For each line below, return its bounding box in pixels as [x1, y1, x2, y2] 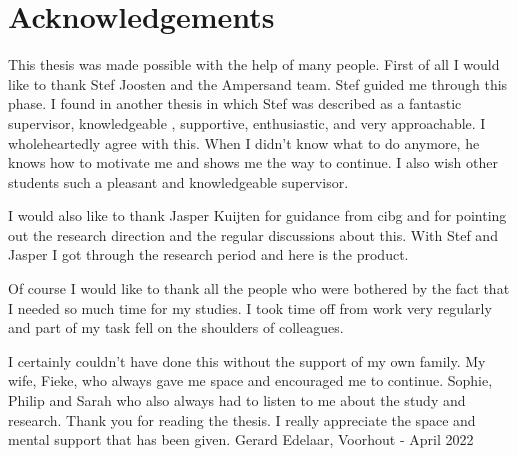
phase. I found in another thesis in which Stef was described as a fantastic [8, 93, 462, 114]
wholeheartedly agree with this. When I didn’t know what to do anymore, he [8, 132, 480, 153]
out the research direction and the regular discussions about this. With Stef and [8, 224, 498, 245]
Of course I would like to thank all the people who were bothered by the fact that [8, 278, 510, 299]
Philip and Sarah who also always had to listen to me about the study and [8, 390, 466, 411]
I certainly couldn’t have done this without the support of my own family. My [8, 350, 486, 371]
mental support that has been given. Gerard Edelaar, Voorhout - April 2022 [8, 429, 474, 450]
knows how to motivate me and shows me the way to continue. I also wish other [8, 152, 498, 173]
